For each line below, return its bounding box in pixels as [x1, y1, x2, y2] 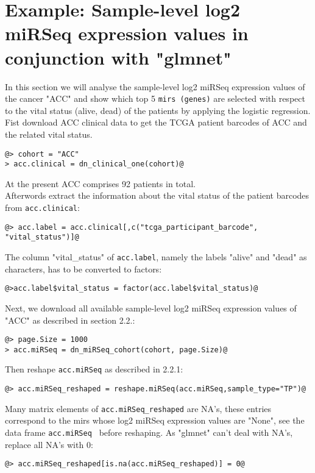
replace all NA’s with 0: [5, 438, 93, 450]
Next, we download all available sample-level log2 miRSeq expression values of [5, 301, 297, 314]
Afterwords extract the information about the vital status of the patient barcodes [5, 189, 310, 202]
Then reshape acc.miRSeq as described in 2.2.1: [5, 363, 183, 375]
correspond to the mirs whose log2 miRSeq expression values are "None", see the [5, 414, 305, 427]
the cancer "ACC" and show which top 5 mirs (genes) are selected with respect [5, 92, 305, 105]
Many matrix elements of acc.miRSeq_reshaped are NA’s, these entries [5, 402, 272, 414]
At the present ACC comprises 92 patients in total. [5, 177, 196, 190]
